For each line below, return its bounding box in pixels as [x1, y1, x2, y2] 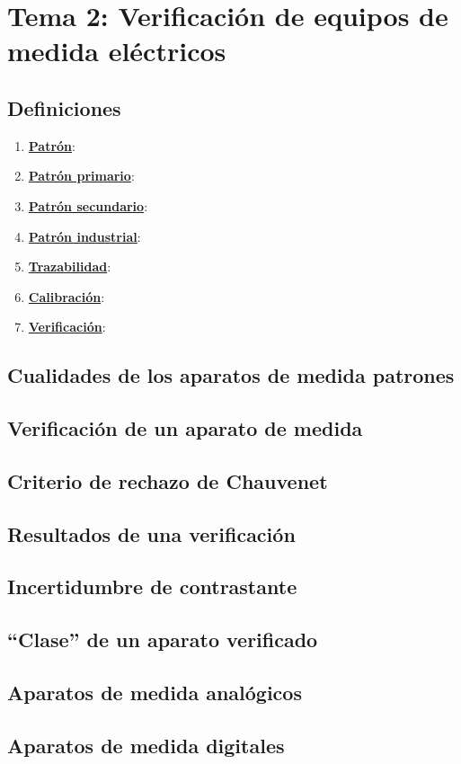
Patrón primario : [28, 166, 135, 185]
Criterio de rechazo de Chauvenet [7, 466, 328, 494]
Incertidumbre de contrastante [7, 573, 297, 600]
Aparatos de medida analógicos [7, 679, 302, 706]
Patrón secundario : [28, 196, 148, 215]
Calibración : [28, 287, 105, 306]
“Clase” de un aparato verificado [7, 626, 318, 653]
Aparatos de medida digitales [7, 731, 285, 759]
